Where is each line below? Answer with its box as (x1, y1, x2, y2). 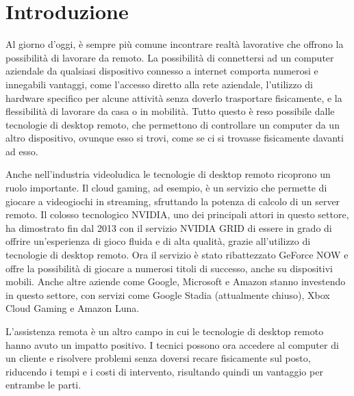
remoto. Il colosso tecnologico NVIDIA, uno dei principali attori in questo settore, (5, 207, 349, 222)
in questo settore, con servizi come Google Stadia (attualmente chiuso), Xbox (5, 287, 330, 302)
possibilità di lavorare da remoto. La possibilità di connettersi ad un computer (5, 50, 334, 64)
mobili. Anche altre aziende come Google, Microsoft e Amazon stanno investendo (5, 274, 346, 289)
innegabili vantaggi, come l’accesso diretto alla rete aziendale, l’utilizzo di (5, 77, 313, 91)
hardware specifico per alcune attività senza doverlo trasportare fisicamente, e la (5, 90, 342, 105)
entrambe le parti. (5, 378, 81, 392)
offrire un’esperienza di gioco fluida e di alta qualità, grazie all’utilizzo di (5, 234, 311, 248)
